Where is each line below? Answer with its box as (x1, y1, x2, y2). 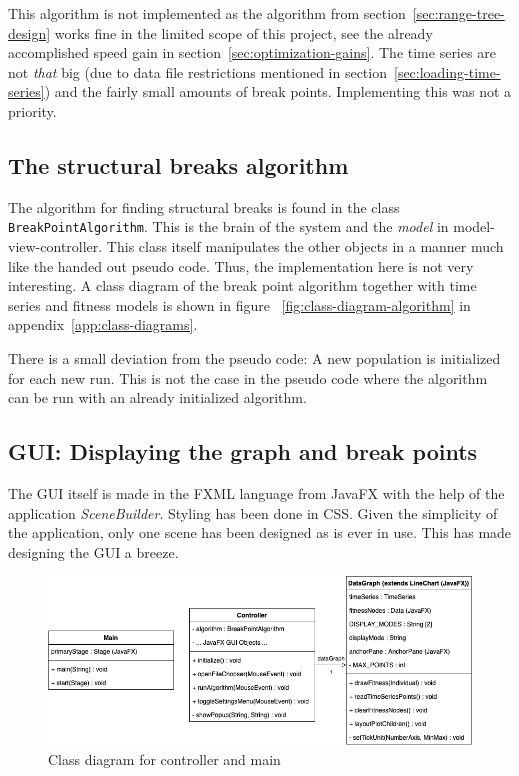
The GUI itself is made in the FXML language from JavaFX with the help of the (8, 482, 505, 503)
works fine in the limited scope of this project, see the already (54, 22, 433, 43)
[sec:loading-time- (393, 61, 501, 82)
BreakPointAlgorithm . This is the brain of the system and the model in (8, 216, 449, 237)
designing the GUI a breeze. (8, 541, 179, 562)
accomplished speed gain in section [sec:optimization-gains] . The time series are (8, 42, 496, 63)
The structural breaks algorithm (8, 149, 349, 180)
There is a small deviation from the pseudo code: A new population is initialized (8, 347, 501, 368)
